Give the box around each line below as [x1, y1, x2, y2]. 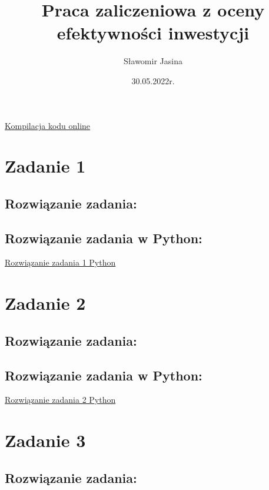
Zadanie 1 [5, 154, 86, 178]
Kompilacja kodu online [5, 119, 91, 131]
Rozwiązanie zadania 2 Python [5, 393, 116, 406]
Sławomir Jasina [124, 55, 182, 67]
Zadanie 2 [5, 291, 86, 315]
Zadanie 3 [5, 428, 86, 452]
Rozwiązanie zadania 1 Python [5, 256, 116, 269]
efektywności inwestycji [57, 21, 250, 45]
